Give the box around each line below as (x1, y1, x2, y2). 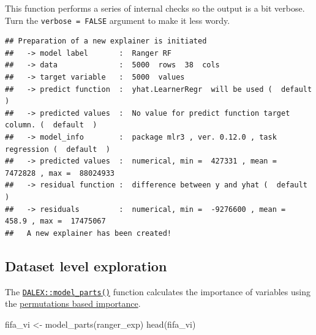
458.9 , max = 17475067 (5, 217, 106, 226)
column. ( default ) (5, 121, 97, 130)
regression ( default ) (5, 145, 110, 154)
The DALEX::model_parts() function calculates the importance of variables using (5, 285, 310, 298)
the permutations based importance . (5, 297, 141, 310)
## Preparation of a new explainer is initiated (5, 37, 207, 46)
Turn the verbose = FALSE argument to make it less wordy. (5, 13, 230, 26)
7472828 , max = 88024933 (5, 168, 115, 178)
